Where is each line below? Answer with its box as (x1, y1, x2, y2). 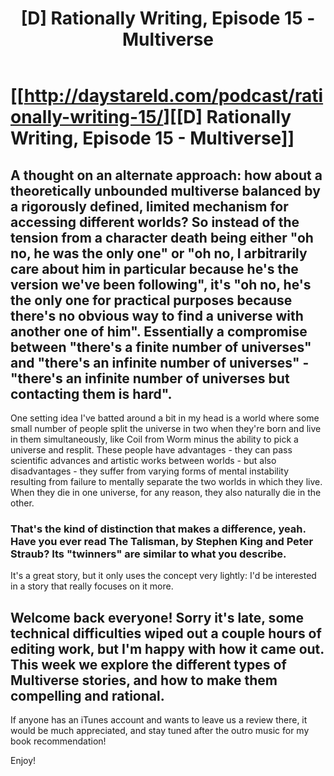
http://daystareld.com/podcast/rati (23, 85, 324, 107)
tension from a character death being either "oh (10, 229, 314, 246)
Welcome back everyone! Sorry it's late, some (10, 609, 304, 626)
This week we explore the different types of (10, 656, 287, 673)
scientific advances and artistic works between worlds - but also (10, 455, 277, 466)
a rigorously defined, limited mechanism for (10, 198, 289, 215)
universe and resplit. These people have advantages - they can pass (10, 444, 293, 456)
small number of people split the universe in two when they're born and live (10, 423, 322, 434)
